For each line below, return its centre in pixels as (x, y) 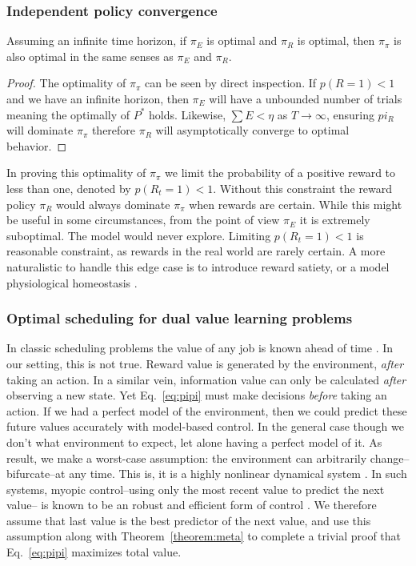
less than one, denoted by (69, 188)
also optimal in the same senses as (90, 56)
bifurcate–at (36, 474)
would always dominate (113, 204)
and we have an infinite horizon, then (98, 98)
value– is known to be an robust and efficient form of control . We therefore (192, 505)
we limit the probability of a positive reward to (280, 173)
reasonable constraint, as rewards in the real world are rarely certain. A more (196, 251)
